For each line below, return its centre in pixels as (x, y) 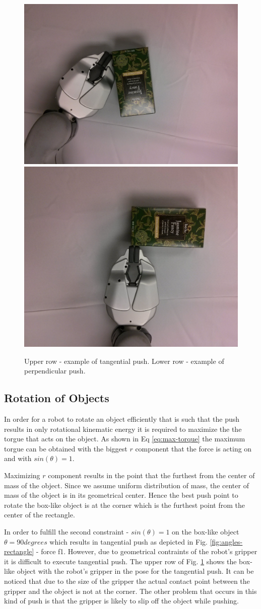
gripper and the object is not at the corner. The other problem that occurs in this (130, 591)
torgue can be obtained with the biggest (66, 448)
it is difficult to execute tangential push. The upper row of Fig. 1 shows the (120, 561)
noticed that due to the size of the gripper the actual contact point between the (127, 581)
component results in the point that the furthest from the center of (151, 475)
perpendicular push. (55, 371)
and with (18, 458)
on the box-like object (206, 532)
